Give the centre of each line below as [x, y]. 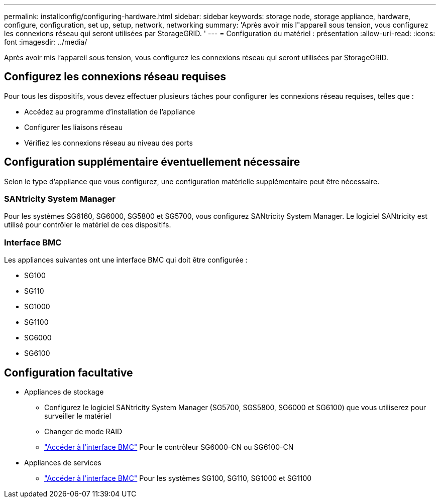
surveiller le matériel [78, 416]
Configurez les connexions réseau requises [115, 77]
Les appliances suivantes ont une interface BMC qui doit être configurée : [126, 260]
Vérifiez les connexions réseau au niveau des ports [108, 143]
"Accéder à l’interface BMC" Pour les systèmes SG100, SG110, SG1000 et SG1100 [178, 478]
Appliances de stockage [64, 392]
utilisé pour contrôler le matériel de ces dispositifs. [88, 225]
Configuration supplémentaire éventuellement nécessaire [152, 162]
